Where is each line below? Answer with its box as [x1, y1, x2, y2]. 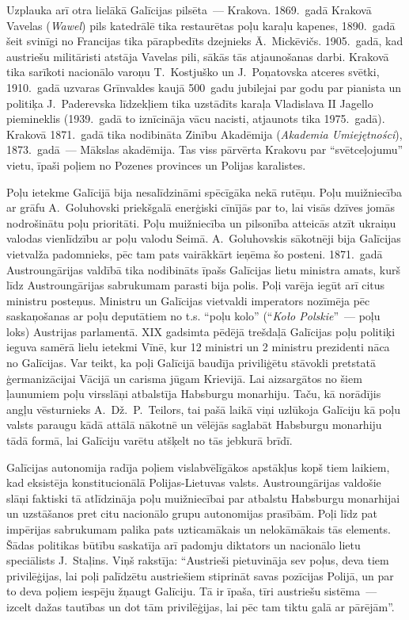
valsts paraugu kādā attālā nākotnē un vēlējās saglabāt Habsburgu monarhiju [6, 416, 382, 433]
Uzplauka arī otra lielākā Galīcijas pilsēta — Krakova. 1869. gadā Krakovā [6, 2, 372, 17]
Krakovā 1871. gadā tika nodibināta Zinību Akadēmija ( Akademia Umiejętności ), [6, 125, 403, 142]
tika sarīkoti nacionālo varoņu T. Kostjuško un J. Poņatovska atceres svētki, [6, 63, 380, 80]
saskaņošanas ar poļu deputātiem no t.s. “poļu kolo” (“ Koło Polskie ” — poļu [6, 308, 381, 324]
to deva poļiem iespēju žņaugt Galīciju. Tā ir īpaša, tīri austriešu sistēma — [6, 583, 377, 599]
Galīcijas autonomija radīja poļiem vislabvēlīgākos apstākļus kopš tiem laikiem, [6, 458, 390, 475]
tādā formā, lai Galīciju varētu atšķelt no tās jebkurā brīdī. [6, 432, 293, 449]
